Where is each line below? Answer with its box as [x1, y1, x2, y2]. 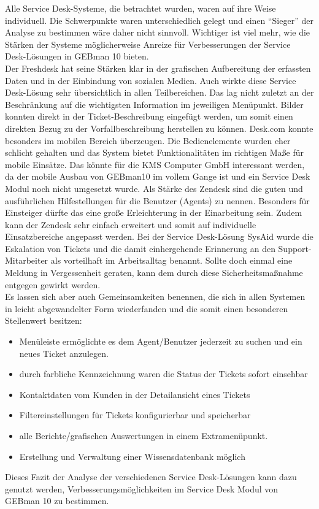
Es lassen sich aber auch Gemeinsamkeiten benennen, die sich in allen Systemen [5, 290, 306, 303]
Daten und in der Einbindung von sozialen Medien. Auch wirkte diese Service [5, 74, 296, 86]
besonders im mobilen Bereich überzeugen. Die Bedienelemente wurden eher [5, 134, 291, 147]
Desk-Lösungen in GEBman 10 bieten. [5, 50, 149, 63]
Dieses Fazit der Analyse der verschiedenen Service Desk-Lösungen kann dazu [5, 470, 297, 483]
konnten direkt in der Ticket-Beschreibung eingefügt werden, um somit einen [5, 110, 293, 123]
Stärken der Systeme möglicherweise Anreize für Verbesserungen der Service [5, 37, 291, 50]
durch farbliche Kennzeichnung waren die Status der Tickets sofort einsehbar [19, 367, 308, 380]
